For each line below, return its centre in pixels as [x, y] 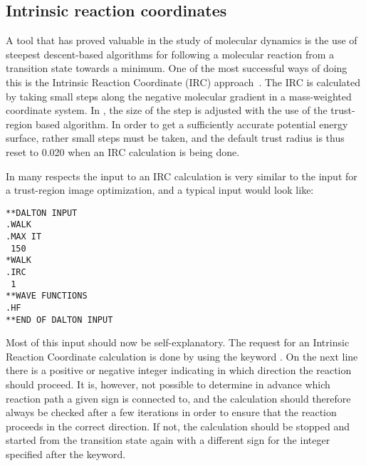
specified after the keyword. [66, 454]
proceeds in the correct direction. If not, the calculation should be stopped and [178, 426]
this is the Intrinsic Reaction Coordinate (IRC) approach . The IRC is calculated [183, 82]
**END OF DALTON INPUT [59, 320]
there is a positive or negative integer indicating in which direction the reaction [179, 370]
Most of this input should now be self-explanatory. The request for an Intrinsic [178, 342]
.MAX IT [24, 237]
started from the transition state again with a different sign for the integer [168, 440]
